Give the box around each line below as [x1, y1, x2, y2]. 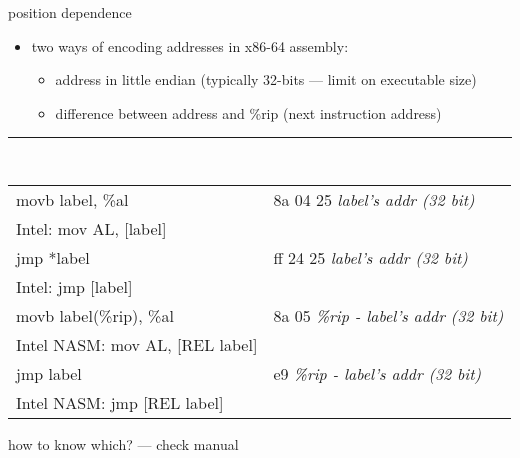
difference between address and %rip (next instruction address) [55, 102, 442, 123]
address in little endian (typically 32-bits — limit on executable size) [55, 69, 477, 90]
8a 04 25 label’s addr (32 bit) [273, 188, 475, 212]
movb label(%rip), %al [16, 304, 174, 328]
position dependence [8, 2, 132, 22]
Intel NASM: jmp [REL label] [16, 391, 224, 415]
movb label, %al [16, 188, 129, 212]
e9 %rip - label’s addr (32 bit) [273, 362, 482, 386]
